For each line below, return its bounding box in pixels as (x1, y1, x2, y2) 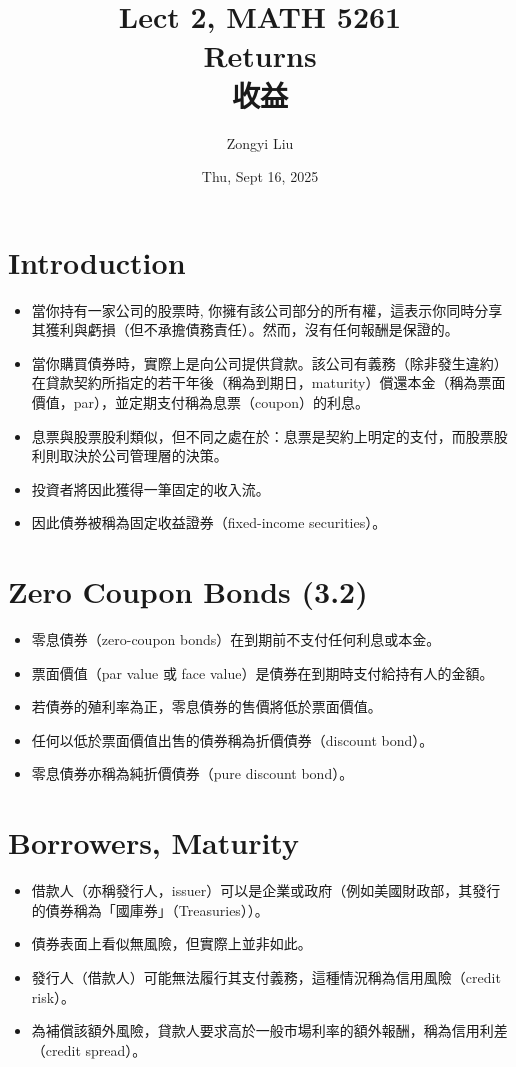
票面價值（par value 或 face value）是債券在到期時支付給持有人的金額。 (31, 662, 494, 683)
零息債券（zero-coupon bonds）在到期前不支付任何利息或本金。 (31, 629, 441, 650)
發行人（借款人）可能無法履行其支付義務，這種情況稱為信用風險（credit (31, 966, 501, 987)
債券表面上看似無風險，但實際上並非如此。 (31, 933, 312, 954)
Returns (203, 35, 317, 76)
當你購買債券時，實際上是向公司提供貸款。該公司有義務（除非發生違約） (31, 352, 508, 373)
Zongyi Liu (226, 132, 294, 153)
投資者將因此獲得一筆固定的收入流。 (31, 478, 270, 499)
